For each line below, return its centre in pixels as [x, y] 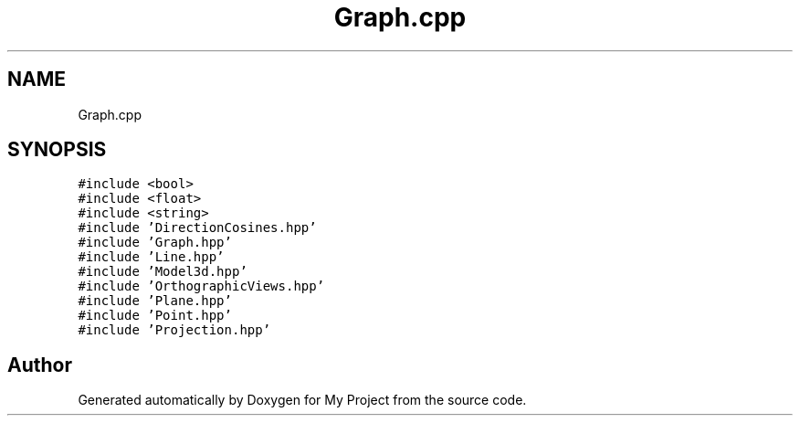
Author [40, 365]
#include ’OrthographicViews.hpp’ [201, 286]
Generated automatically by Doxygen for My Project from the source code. [302, 400]
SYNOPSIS [57, 150]
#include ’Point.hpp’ [155, 316]
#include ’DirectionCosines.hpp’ [197, 228]
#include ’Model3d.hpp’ [163, 272]
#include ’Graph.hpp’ [155, 243]
